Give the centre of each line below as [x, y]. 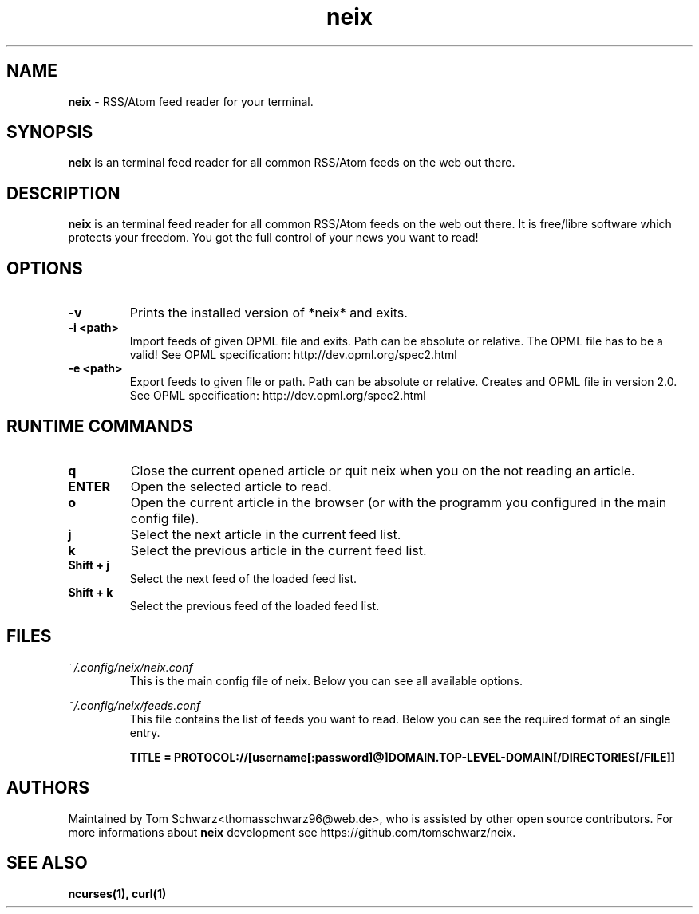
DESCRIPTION [63, 193]
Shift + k [91, 592]
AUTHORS [48, 788]
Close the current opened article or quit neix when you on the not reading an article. [383, 470]
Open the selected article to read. [231, 486]
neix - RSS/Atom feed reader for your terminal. [191, 101]
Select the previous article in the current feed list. [278, 550]
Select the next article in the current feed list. [266, 534]
